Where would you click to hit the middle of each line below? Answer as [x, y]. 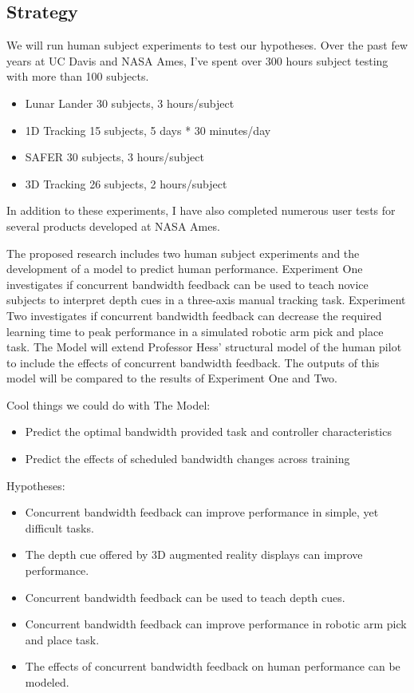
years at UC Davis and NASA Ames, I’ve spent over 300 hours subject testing [197, 60]
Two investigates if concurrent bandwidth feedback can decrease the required [194, 315]
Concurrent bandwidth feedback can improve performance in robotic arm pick [216, 624]
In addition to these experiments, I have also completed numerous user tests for [201, 210]
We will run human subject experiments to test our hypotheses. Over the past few [207, 45]
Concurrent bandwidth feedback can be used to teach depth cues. [185, 597]
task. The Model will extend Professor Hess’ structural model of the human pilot [204, 347]
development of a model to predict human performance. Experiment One [185, 269]
